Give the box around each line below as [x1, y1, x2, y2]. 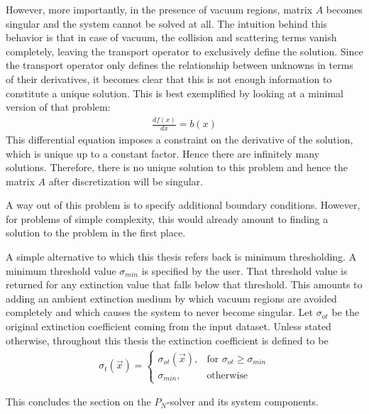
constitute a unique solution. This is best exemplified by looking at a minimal [6, 85, 344, 100]
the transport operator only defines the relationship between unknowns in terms [6, 58, 353, 72]
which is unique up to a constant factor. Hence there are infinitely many [6, 146, 320, 160]
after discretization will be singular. [48, 173, 204, 188]
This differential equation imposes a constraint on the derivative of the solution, [6, 131, 353, 146]
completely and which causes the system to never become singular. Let [6, 305, 314, 320]
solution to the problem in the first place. [6, 225, 186, 240]
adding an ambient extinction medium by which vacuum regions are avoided [6, 290, 337, 305]
